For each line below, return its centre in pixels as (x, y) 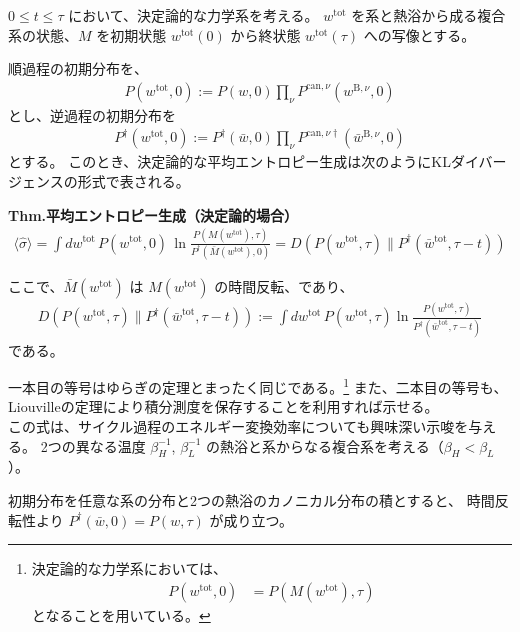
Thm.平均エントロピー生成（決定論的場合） (153, 214)
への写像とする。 (419, 34)
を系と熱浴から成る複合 (428, 15)
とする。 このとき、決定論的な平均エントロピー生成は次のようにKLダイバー (257, 161)
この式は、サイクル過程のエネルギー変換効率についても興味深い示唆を (238, 425)
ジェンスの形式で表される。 (99, 181)
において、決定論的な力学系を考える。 (193, 15)
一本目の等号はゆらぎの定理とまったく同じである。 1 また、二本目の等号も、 (258, 385)
